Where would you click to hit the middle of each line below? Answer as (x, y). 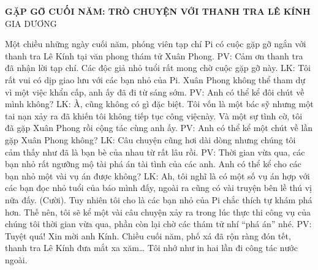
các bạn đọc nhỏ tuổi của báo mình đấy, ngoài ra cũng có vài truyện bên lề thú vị (158, 188)
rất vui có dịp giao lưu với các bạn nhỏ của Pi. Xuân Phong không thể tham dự (155, 79)
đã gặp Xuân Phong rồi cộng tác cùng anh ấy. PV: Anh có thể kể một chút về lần (159, 128)
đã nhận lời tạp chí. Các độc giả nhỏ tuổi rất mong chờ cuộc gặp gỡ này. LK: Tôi (158, 68)
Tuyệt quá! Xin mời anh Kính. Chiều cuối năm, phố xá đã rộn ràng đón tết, (148, 235)
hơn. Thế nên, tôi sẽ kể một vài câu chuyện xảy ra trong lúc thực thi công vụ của (158, 212)
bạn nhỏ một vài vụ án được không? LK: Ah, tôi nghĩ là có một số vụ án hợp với (157, 175)
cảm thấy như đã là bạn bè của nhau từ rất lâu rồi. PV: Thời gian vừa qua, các (155, 152)
